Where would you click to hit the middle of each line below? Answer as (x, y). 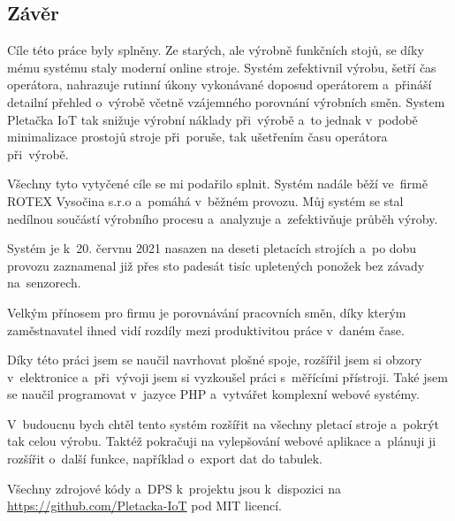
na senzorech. (44, 283)
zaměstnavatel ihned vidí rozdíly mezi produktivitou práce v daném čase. (206, 329)
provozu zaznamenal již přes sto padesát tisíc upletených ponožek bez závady (216, 265)
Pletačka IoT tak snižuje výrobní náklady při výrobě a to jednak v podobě (212, 119)
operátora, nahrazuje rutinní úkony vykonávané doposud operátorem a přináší (220, 84)
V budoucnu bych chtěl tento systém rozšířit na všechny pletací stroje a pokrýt (223, 423)
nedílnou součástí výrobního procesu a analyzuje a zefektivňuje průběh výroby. (223, 218)
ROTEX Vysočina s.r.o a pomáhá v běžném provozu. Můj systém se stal (205, 200)
